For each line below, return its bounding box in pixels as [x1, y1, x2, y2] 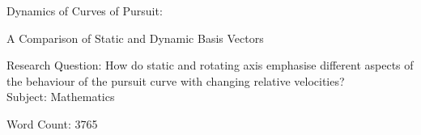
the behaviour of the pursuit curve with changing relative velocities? [6, 72, 345, 89]
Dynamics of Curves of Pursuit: [6, 2, 163, 19]
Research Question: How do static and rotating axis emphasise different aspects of [6, 57, 414, 74]
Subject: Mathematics [6, 88, 115, 105]
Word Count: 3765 [6, 115, 98, 132]
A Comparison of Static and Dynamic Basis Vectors [6, 29, 264, 46]
